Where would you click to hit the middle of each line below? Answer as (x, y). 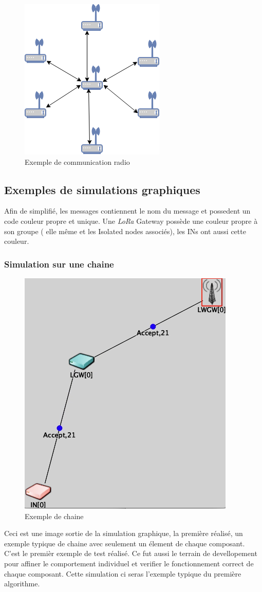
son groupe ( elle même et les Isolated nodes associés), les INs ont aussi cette (125, 231)
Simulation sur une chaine (59, 264)
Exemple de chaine (54, 516)
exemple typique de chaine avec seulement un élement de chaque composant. (125, 543)
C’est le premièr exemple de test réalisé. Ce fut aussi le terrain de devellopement (131, 553)
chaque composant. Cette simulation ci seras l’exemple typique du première (123, 573)
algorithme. (22, 584)
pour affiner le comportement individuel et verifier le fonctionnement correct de (129, 563)
